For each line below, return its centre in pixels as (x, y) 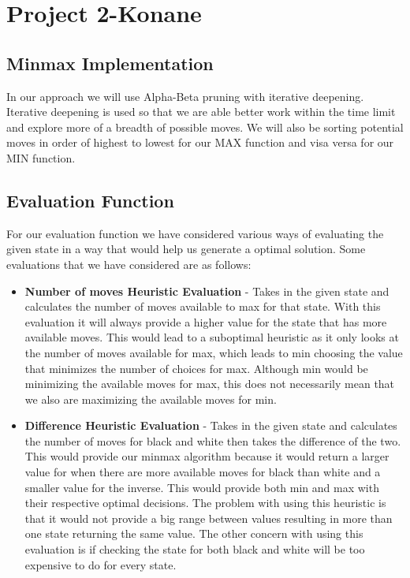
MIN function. (41, 157)
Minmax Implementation (110, 63)
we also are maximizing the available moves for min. (151, 399)
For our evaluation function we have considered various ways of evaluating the (195, 233)
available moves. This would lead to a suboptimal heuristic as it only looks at (212, 337)
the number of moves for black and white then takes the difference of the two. (213, 440)
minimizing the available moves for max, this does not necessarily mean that (210, 384)
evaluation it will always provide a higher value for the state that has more (206, 321)
